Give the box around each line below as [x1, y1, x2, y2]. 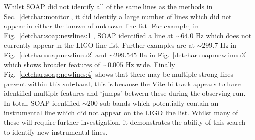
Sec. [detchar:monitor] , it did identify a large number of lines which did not [4, 11, 232, 21]
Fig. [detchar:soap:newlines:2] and [4, 49, 107, 59]
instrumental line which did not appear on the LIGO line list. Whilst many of [4, 107, 238, 117]
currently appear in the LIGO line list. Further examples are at [4, 40, 195, 50]
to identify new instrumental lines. [4, 126, 108, 137]
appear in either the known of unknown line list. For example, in [4, 21, 198, 31]
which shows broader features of [4, 59, 100, 69]
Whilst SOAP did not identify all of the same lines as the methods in [4, 1, 213, 11]
